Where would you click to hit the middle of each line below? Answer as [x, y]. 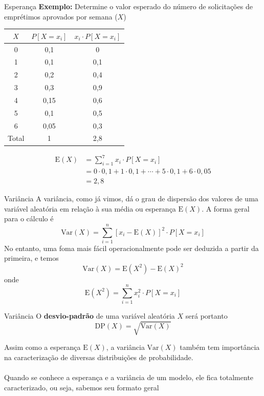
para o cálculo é [29, 218]
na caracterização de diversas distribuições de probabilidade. [99, 357]
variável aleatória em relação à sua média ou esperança [90, 208]
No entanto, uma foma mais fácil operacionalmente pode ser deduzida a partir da [131, 248]
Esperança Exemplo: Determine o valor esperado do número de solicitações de [128, 6]
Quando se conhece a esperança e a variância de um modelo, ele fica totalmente [129, 377]
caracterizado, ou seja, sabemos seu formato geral [82, 387]
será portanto [206, 316]
